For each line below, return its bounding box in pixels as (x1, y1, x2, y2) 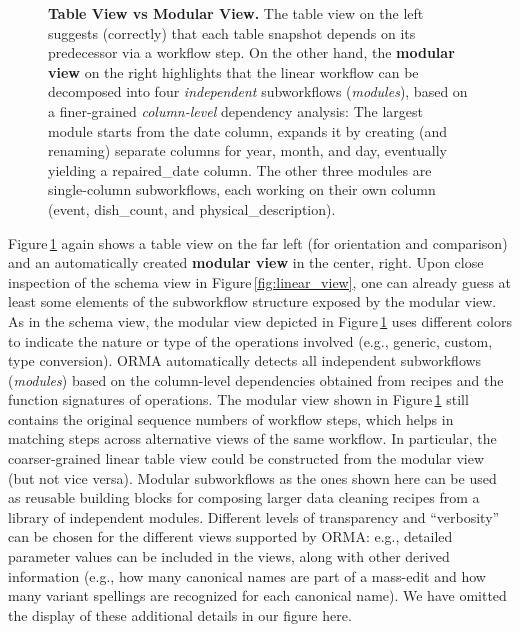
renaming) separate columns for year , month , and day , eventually (48, 140, 448, 161)
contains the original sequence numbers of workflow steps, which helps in (8, 408, 454, 429)
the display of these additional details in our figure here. (8, 604, 352, 625)
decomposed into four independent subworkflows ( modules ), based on (48, 81, 468, 102)
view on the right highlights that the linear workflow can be (48, 61, 419, 82)
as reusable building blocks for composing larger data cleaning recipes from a (8, 487, 480, 508)
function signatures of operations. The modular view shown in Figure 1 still (8, 389, 469, 410)
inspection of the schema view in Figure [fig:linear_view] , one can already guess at (8, 271, 512, 292)
